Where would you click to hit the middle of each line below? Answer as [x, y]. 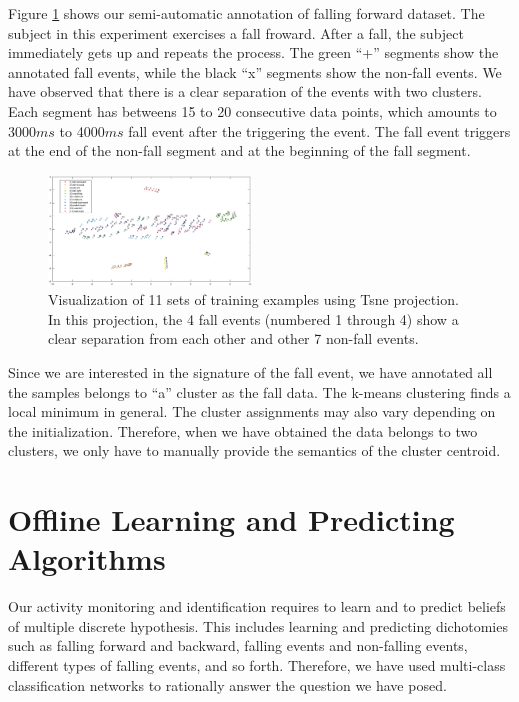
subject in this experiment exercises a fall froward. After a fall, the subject [236, 32]
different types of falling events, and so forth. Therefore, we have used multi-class [257, 665]
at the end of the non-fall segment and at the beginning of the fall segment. [239, 150]
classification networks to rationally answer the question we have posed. [227, 684]
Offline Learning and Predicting [231, 519]
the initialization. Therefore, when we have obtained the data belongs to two [243, 430]
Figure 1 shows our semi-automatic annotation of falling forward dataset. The [246, 13]
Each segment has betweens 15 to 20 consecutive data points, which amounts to [252, 110]
